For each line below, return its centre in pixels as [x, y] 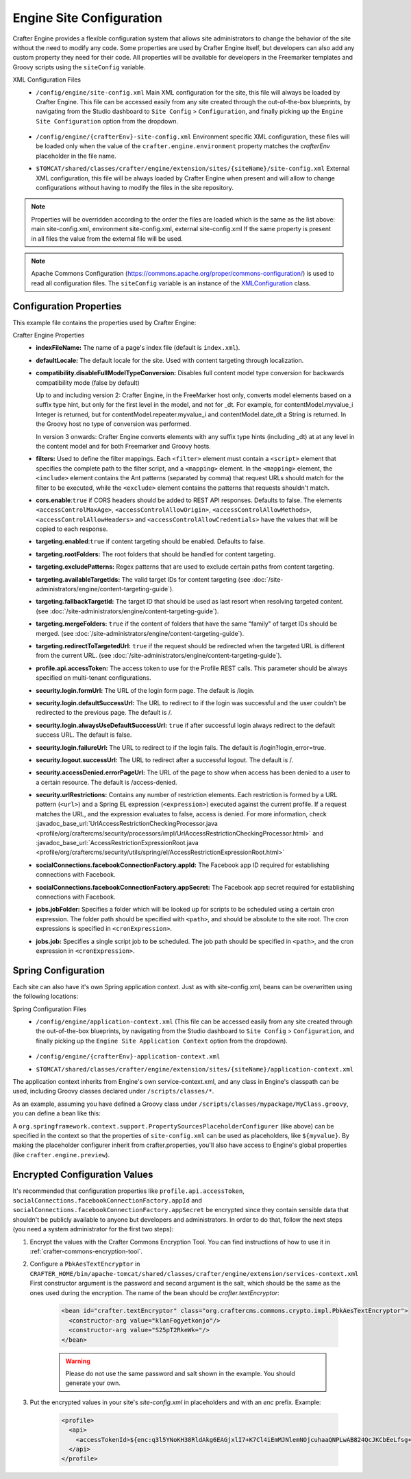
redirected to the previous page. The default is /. [104, 713]
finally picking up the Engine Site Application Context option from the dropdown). [162, 1041]
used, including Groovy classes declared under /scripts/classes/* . [113, 1091]
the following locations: [46, 996]
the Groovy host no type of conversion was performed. [114, 424]
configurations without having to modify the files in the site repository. [135, 188]
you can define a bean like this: [57, 1113]
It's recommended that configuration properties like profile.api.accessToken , [128, 1191]
